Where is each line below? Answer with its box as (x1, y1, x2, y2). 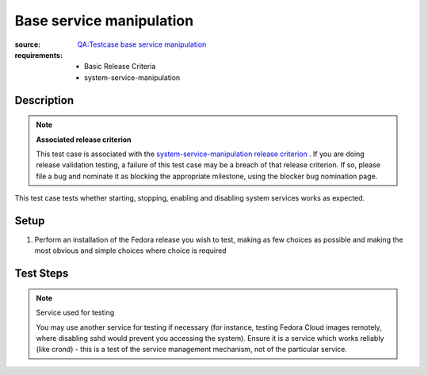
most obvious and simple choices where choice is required (34, 246, 227, 255)
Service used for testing (36, 308, 115, 317)
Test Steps (14, 266, 69, 281)
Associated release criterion (36, 135, 132, 144)
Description (14, 94, 75, 107)
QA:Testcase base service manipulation (77, 40, 207, 49)
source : (14, 40, 41, 49)
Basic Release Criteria (84, 62, 156, 71)
